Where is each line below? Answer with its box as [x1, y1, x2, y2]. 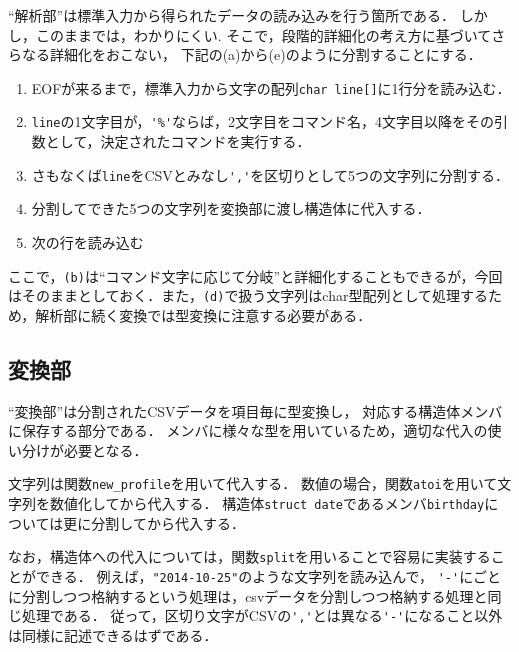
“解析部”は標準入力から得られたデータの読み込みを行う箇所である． [8, 5, 456, 25]
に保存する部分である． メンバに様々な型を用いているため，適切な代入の [8, 420, 488, 441]
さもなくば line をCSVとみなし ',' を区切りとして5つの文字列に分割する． [31, 164, 509, 185]
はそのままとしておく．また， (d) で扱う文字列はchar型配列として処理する [8, 285, 489, 306]
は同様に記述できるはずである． [8, 624, 218, 645]
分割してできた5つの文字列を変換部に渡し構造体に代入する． [31, 198, 431, 219]
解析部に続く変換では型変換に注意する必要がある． [35, 304, 372, 325]
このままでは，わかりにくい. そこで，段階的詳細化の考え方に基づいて [35, 24, 492, 45]
